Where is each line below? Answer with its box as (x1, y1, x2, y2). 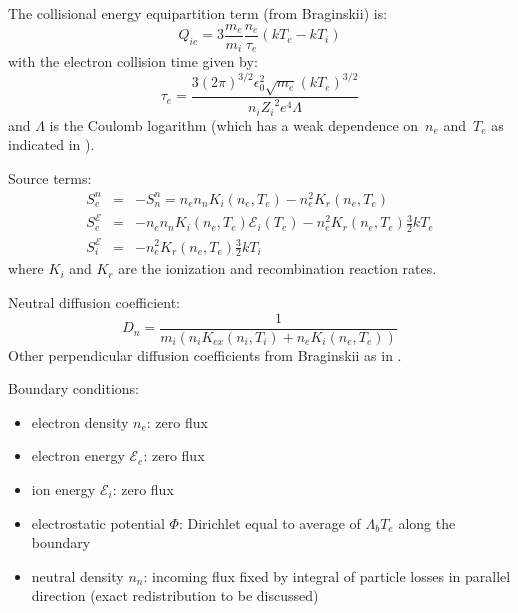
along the (398, 512, 456, 533)
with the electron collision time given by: (8, 51, 258, 72)
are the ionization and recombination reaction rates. (118, 258, 437, 279)
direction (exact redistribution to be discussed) (31, 585, 319, 606)
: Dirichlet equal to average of (178, 512, 361, 533)
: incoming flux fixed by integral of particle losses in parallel (143, 565, 511, 586)
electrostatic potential (31, 512, 165, 533)
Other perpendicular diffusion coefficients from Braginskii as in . (8, 344, 402, 365)
